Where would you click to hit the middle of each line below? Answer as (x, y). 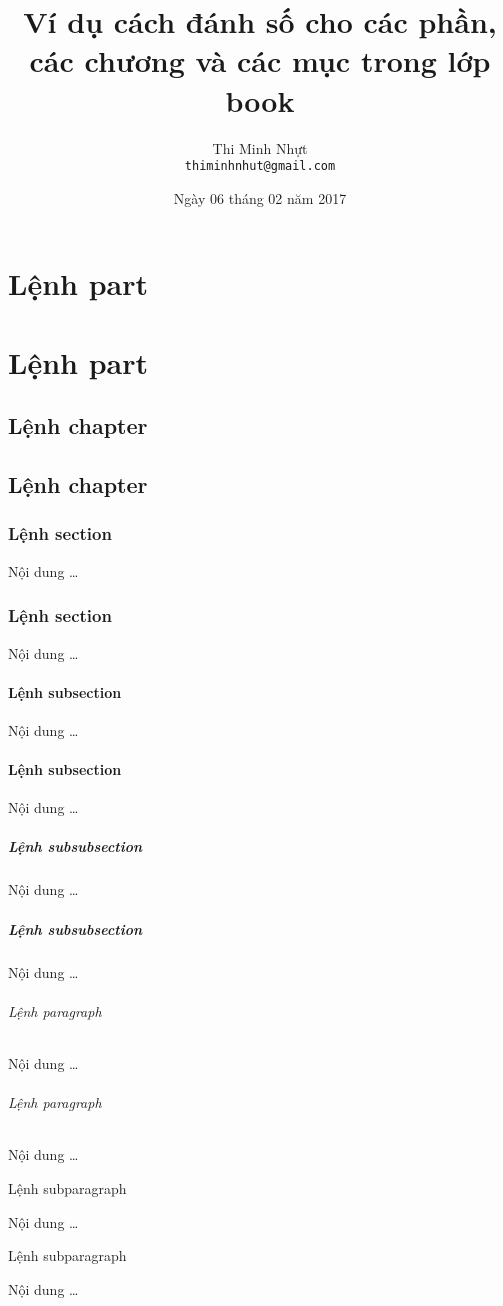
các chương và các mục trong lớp (260, 60)
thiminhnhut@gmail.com (260, 166)
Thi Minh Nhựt (260, 147)
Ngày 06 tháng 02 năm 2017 (260, 197)
